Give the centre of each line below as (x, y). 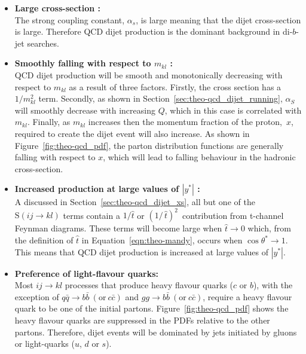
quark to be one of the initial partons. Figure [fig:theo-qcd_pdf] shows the (152, 308)
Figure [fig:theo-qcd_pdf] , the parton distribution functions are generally (149, 145)
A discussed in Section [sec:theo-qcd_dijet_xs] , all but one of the (135, 202)
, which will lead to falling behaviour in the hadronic (199, 157)
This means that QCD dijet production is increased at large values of (141, 251)
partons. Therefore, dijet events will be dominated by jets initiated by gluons (156, 332)
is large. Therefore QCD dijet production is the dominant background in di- (154, 31)
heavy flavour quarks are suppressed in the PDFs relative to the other (142, 320)
